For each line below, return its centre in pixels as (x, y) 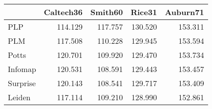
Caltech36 (63, 12)
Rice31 (144, 12)
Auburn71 (184, 12)
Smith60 (107, 12)
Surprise (22, 83)
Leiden (19, 97)
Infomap (22, 69)
